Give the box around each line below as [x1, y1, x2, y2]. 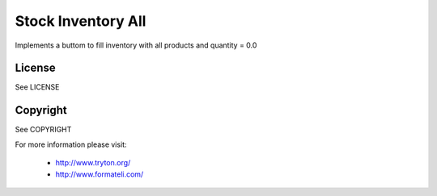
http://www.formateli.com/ [55, 169, 144, 179]
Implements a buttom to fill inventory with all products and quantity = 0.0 [15, 40, 257, 50]
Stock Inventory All [15, 12, 146, 30]
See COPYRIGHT [15, 125, 72, 135]
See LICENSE [15, 82, 60, 92]
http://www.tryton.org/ [55, 158, 131, 168]
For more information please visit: [15, 140, 127, 149]
